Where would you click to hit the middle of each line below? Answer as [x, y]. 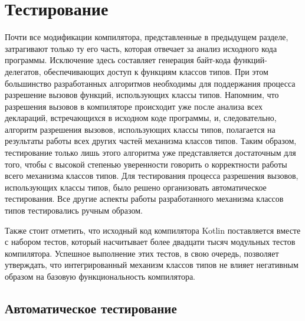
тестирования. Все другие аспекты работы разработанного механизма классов [144, 199]
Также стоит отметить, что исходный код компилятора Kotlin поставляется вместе [153, 230]
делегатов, [23, 71]
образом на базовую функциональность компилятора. [100, 276]
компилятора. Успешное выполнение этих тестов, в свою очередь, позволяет [142, 253]
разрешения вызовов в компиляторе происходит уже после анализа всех [134, 106]
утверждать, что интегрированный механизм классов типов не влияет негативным [152, 265]
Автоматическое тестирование [91, 308]
